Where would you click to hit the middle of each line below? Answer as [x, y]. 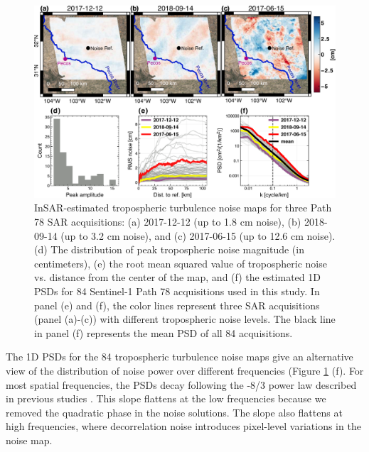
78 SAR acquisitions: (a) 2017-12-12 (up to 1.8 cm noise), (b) [168, 221]
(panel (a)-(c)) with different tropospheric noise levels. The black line [185, 319]
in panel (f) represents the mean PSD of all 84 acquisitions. [164, 332]
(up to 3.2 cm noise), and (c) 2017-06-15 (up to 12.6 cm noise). [198, 235]
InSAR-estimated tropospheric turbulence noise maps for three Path [183, 208]
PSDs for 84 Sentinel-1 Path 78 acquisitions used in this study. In [177, 291]
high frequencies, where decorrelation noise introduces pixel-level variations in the [183, 426]
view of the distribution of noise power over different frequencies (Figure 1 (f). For [185, 370]
